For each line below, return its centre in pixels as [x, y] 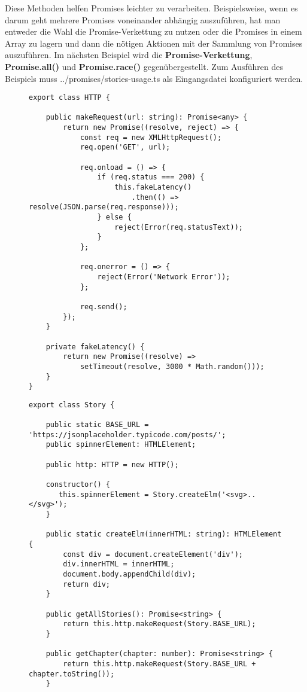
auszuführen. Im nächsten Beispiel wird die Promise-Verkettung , [129, 55]
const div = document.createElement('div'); [153, 554]
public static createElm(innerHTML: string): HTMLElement [164, 534]
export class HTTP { [70, 98]
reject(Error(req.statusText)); [179, 227]
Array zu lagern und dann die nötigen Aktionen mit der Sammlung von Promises [154, 43]
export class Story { [72, 405]
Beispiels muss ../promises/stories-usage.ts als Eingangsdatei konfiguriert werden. [154, 78]
